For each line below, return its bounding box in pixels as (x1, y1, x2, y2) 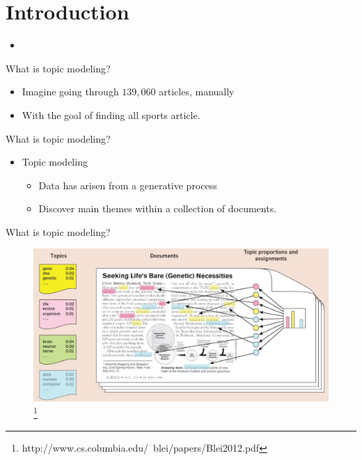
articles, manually (159, 84, 235, 99)
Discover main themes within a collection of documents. (38, 201, 277, 216)
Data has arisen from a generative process (38, 177, 217, 192)
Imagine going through (22, 84, 119, 99)
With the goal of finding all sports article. (22, 107, 200, 122)
